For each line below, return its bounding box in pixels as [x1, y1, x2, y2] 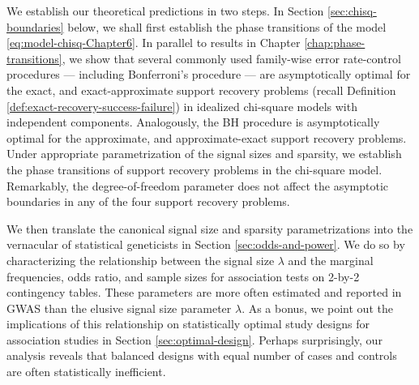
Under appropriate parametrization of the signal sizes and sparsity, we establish [6, 145, 402, 162]
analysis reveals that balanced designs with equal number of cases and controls [6, 347, 397, 364]
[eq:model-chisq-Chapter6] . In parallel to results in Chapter [6, 34, 301, 51]
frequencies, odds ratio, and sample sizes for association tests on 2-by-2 [6, 267, 360, 284]
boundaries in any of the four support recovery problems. [6, 193, 290, 210]
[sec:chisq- [327, 2, 377, 19]
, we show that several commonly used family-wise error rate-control [62, 49, 401, 66]
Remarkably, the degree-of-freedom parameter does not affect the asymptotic [6, 177, 389, 194]
